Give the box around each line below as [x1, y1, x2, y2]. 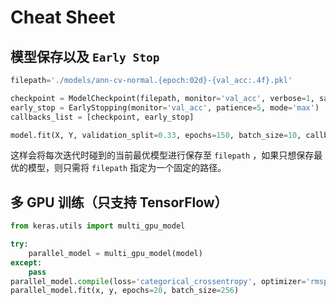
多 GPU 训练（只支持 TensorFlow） [10, 194, 228, 211]
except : [10, 257, 43, 268]
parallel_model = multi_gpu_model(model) [28, 248, 203, 258]
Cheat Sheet [10, 6, 116, 29]
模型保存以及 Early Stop [10, 48, 160, 65]
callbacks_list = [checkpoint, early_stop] [10, 112, 195, 122]
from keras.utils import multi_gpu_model [10, 221, 186, 231]
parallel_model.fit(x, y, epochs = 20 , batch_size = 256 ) [10, 286, 240, 296]
